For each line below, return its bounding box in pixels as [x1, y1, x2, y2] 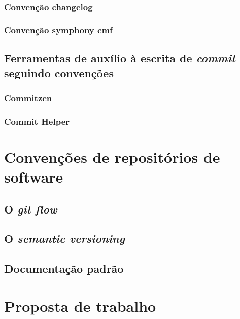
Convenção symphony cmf [4, 23, 113, 36]
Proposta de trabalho [4, 295, 156, 316]
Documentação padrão [4, 261, 124, 276]
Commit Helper [4, 115, 70, 127]
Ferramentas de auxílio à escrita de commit [4, 50, 236, 66]
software [4, 166, 63, 187]
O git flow [4, 201, 57, 217]
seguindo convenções [4, 65, 114, 81]
